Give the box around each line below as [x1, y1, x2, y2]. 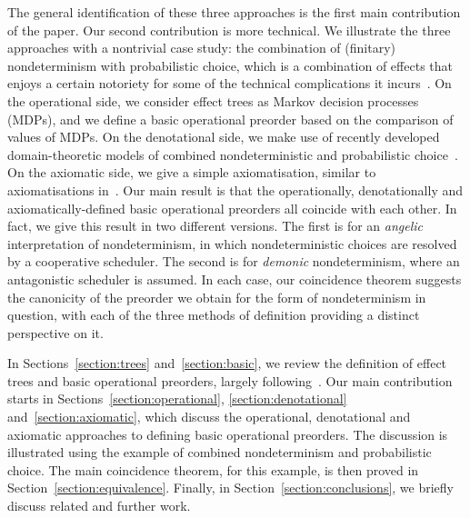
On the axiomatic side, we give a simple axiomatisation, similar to [7, 163, 376, 182]
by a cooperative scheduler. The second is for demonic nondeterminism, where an [7, 252, 460, 271]
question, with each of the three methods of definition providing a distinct [7, 305, 420, 324]
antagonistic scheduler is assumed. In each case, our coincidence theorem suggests [7, 269, 462, 288]
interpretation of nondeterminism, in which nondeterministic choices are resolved [7, 234, 457, 253]
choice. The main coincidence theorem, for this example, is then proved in [7, 460, 419, 479]
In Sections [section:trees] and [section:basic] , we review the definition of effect [7, 354, 447, 373]
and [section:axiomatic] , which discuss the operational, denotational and [7, 407, 411, 426]
